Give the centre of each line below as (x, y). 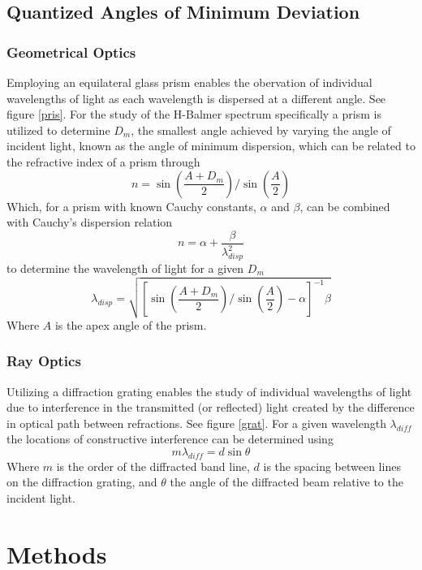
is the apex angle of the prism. (131, 324)
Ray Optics (44, 361)
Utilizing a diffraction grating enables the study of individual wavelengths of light (209, 391)
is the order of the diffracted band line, (153, 466)
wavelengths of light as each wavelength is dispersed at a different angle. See (196, 98)
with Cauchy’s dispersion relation (90, 222)
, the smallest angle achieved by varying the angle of (261, 130)
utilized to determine (58, 130)
